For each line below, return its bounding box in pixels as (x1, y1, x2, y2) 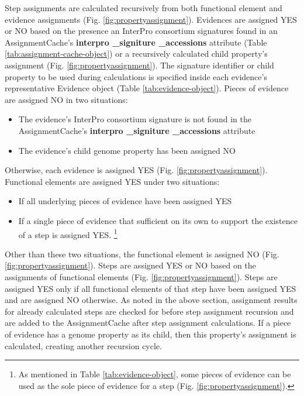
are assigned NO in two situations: (5, 93, 128, 105)
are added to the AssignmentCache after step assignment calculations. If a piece (5, 316, 291, 329)
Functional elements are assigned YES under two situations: (5, 175, 220, 187)
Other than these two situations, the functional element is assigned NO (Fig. (5, 247, 279, 260)
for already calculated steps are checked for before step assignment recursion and (5, 305, 294, 317)
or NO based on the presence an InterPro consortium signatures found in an (5, 25, 278, 37)
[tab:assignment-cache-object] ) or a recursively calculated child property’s (5, 47, 268, 60)
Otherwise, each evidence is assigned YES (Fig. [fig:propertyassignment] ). (5, 164, 268, 176)
